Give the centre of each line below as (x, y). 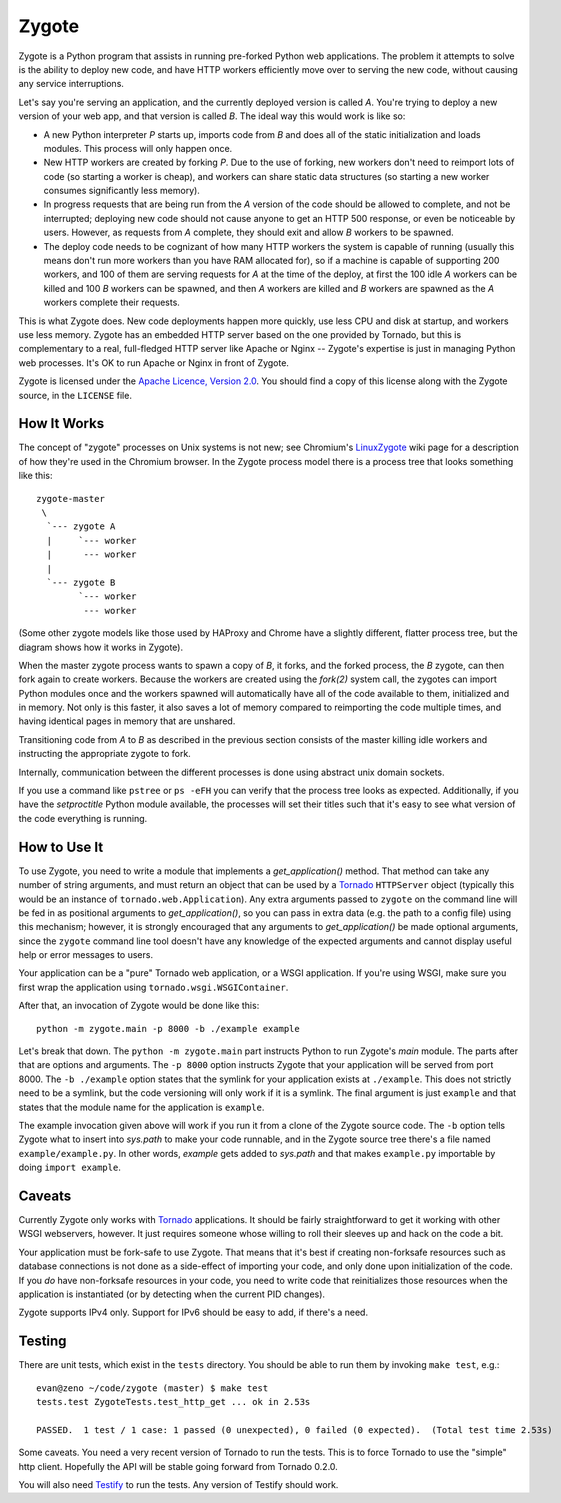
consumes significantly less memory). (121, 191)
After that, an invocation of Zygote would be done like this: (139, 1006)
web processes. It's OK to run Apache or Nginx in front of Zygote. (154, 362)
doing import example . (70, 1167)
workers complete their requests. (111, 302)
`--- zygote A (81, 526)
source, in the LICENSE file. (75, 395)
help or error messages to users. (86, 955)
